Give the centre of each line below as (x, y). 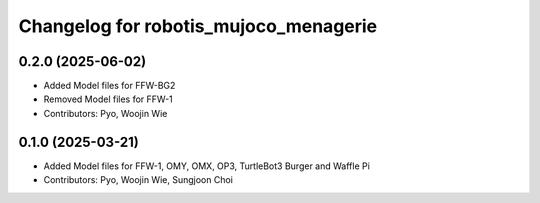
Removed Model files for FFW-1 (108, 99)
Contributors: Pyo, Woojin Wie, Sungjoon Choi (138, 180)
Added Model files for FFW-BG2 (109, 86)
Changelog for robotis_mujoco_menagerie (198, 26)
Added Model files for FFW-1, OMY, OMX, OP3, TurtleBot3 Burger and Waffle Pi (206, 166)
